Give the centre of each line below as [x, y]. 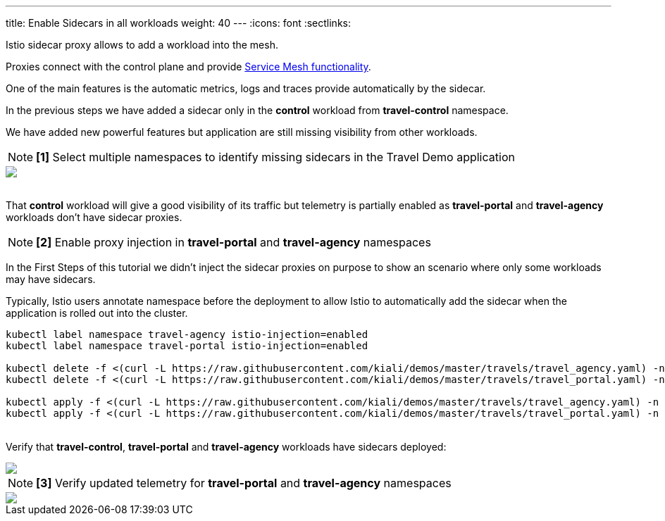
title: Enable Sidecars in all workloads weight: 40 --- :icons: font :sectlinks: [178, 23]
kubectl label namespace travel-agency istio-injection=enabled [187, 334]
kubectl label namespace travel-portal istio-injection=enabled [187, 346]
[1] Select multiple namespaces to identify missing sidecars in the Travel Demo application [275, 157]
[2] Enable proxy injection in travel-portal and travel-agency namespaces [234, 242]
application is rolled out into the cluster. [97, 313]
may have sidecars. [51, 279]
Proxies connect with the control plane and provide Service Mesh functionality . [188, 67]
